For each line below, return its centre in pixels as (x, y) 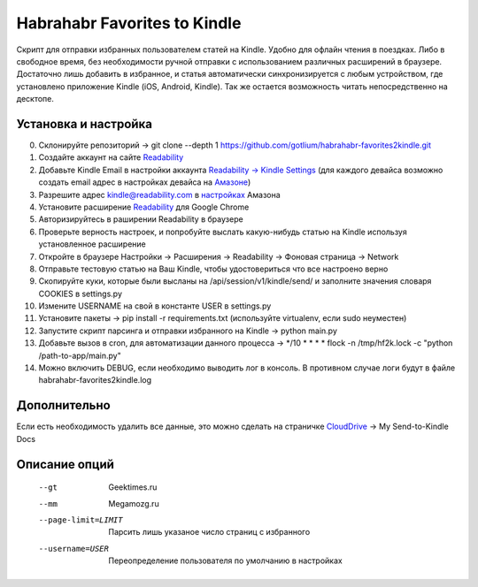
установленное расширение (92, 244)
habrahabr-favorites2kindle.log (95, 380)
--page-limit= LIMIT (81, 520)
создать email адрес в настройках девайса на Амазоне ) (145, 182)
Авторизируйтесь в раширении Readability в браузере (141, 219)
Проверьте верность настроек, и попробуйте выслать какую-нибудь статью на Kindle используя (223, 232)
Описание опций (66, 464)
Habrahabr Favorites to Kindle (129, 23)
